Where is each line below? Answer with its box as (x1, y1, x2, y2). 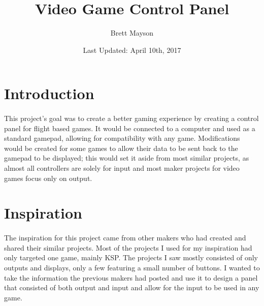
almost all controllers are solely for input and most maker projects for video (4, 163, 240, 173)
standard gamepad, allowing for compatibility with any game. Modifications (4, 133, 240, 143)
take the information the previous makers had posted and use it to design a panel (4, 272, 258, 283)
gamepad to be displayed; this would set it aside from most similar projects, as (4, 152, 249, 163)
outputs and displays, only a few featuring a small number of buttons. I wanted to (4, 262, 260, 272)
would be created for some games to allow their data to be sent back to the (4, 142, 238, 153)
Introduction (4, 83, 94, 104)
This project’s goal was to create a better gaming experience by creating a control (4, 113, 259, 124)
